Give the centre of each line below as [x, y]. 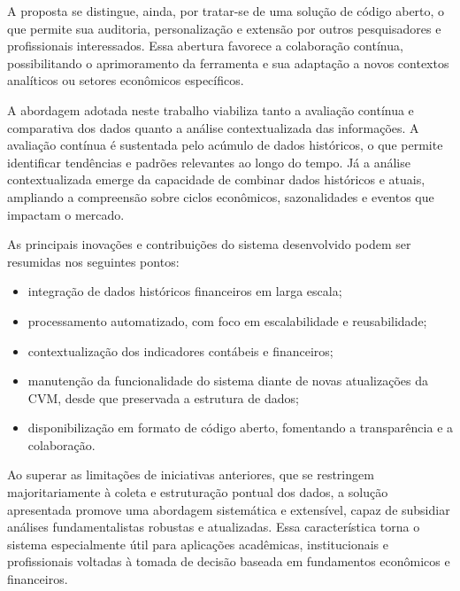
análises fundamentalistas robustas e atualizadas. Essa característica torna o [214, 527]
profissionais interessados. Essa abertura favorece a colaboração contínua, [205, 46]
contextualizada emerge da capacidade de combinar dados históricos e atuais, [216, 179]
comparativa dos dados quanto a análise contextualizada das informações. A [213, 127]
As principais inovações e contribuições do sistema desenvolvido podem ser [209, 244]
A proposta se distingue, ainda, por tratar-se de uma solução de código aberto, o [226, 11]
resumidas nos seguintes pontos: [93, 261]
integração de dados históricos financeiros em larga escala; [185, 291]
